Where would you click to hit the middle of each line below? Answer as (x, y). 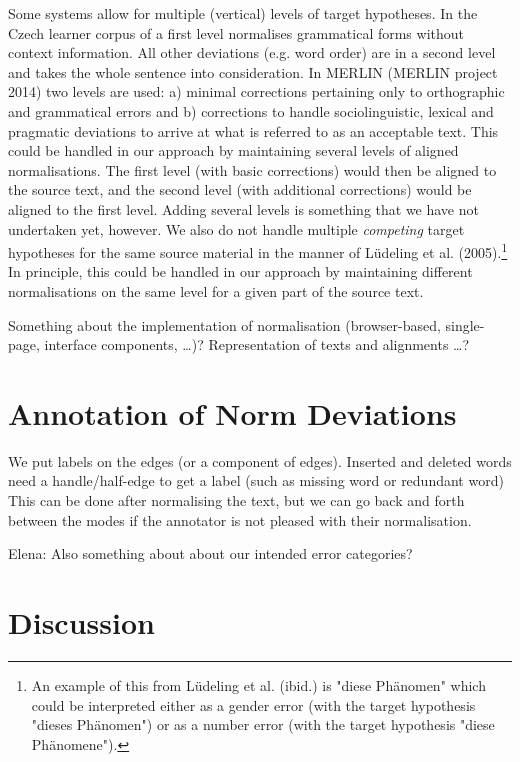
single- (465, 324)
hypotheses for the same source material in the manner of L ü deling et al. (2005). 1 (258, 250)
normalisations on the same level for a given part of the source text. (216, 290)
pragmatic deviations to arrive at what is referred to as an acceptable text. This (253, 130)
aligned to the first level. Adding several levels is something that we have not (243, 208)
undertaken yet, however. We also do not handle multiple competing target (236, 228)
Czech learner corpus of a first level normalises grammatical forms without (236, 32)
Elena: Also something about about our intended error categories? (210, 553)
